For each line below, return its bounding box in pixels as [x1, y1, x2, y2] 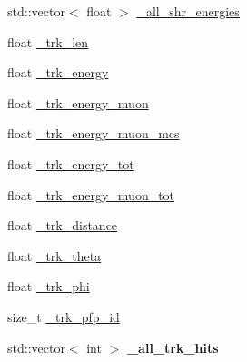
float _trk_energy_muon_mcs [7, 124, 180, 143]
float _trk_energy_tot [7, 154, 134, 173]
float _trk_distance [7, 216, 118, 235]
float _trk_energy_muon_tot [7, 185, 175, 204]
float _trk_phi [7, 277, 90, 296]
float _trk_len [7, 32, 89, 51]
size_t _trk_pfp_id [7, 307, 120, 326]
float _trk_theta [7, 246, 102, 265]
